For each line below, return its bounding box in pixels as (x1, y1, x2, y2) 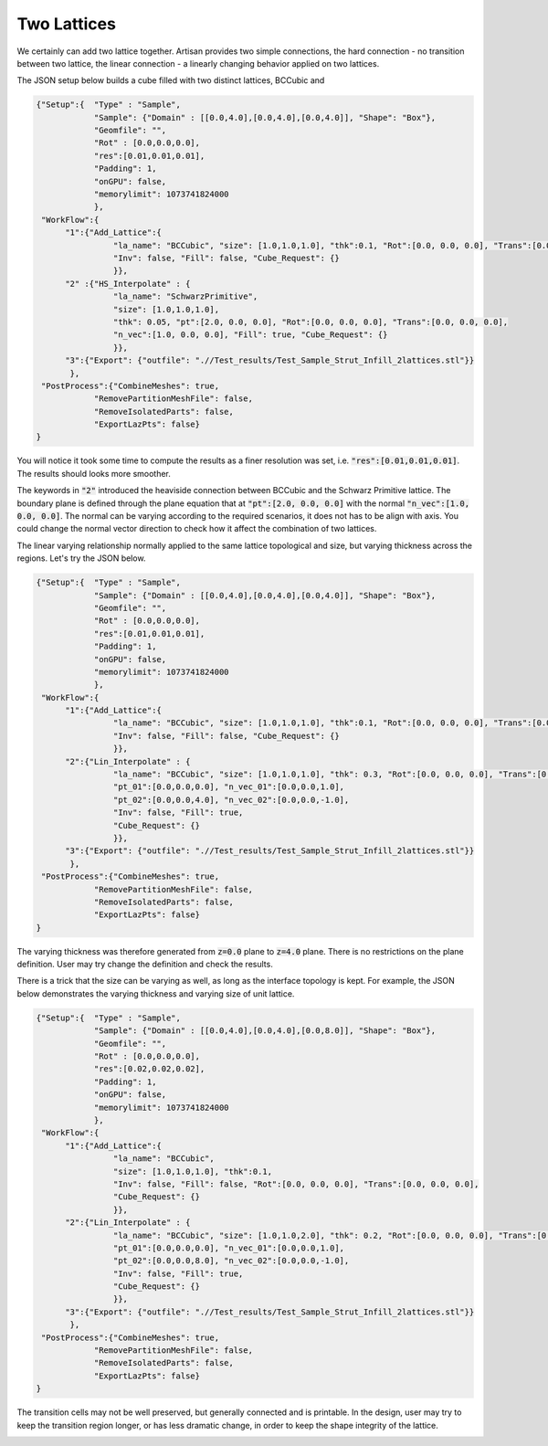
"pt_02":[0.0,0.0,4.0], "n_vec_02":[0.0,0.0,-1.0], (112, 795, 350, 805)
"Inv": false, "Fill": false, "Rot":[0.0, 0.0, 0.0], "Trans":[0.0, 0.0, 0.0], (112, 1178, 479, 1189)
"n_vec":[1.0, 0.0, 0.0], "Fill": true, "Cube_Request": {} (112, 330, 388, 340)
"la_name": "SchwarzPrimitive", (112, 291, 258, 301)
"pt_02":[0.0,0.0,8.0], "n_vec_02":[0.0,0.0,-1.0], (112, 1256, 350, 1266)
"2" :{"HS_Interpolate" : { (65, 279, 191, 289)
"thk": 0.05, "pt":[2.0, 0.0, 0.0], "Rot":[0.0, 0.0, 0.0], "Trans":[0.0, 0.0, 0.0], (112, 316, 509, 327)
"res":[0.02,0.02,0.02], (93, 1064, 205, 1074)
